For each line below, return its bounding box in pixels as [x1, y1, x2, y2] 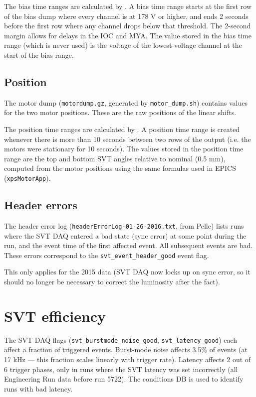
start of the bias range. [4, 49, 74, 60]
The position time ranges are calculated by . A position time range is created [4, 124, 240, 134]
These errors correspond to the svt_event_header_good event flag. [4, 250, 209, 260]
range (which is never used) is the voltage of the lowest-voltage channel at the [4, 40, 242, 50]
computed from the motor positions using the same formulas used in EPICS [4, 163, 236, 173]
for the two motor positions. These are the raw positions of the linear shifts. [4, 107, 237, 118]
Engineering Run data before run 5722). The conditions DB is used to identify [4, 374, 244, 384]
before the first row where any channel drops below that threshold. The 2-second [4, 20, 251, 31]
